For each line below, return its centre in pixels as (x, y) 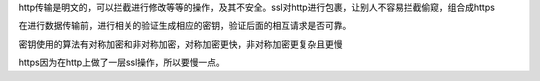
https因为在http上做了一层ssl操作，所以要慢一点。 (121, 62)
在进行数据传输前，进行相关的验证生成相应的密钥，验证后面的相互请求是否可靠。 (185, 26)
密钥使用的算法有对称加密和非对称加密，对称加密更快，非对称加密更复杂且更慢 (180, 44)
